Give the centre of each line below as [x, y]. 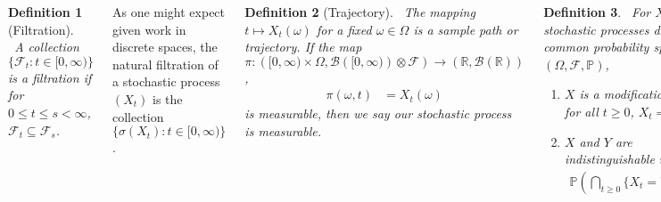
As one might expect [169, 12]
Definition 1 [45, 12]
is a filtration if [50, 77]
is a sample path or [466, 29]
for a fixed [344, 29]
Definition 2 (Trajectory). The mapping [360, 12]
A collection [47, 47]
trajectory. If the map [303, 47]
